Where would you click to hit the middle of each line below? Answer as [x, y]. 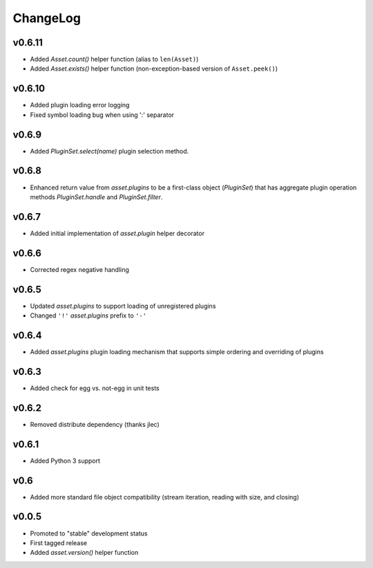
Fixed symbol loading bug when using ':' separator [102, 115]
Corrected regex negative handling [79, 269]
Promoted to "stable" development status [89, 533]
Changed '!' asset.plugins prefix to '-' [88, 315]
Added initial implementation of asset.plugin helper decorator [117, 233]
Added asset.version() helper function [84, 553]
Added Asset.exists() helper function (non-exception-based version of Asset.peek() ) [154, 68]
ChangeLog [47, 18]
